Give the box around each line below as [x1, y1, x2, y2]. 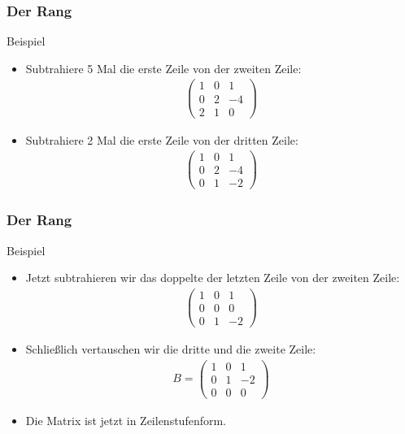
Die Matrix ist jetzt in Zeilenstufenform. [25, 411, 227, 428]
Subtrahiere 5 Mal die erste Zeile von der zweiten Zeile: [25, 59, 302, 76]
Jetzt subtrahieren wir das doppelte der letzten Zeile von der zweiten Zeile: [25, 269, 400, 286]
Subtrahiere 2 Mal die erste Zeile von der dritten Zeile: [25, 131, 298, 148]
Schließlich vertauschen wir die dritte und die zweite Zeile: [25, 340, 316, 357]
